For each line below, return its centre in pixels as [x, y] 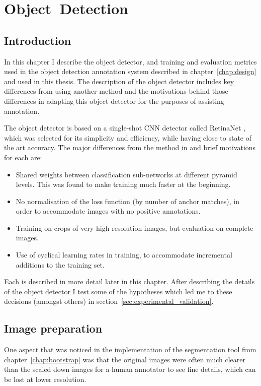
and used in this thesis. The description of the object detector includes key [119, 81]
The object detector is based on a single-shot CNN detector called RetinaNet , [125, 128]
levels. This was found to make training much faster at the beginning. [123, 184]
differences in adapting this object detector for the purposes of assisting [114, 101]
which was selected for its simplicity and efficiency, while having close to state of [128, 137]
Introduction [38, 40]
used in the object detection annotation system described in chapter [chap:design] [130, 71]
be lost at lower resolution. [45, 379]
